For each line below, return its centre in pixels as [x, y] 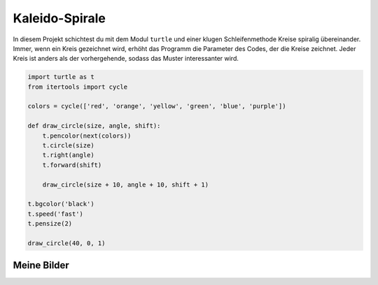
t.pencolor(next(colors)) [87, 136]
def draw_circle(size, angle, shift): [94, 126]
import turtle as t [61, 77]
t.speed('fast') [56, 214]
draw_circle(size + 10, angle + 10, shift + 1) [126, 184]
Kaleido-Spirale [59, 18]
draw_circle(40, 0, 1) [66, 243]
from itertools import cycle [78, 87]
